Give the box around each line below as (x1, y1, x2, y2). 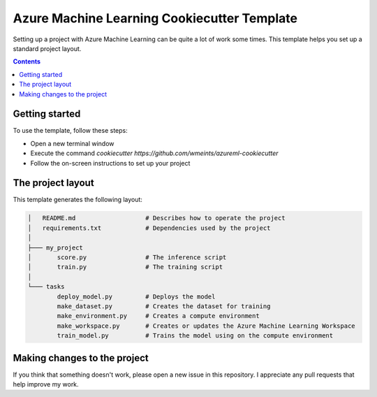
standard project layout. (13, 44, 82, 52)
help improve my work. (13, 380, 80, 389)
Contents (13, 57, 41, 66)
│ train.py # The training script (27, 263, 223, 271)
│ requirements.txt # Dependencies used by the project (27, 224, 271, 232)
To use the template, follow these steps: (13, 127, 128, 135)
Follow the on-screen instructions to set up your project (30, 159, 191, 167)
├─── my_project (27, 243, 84, 252)
